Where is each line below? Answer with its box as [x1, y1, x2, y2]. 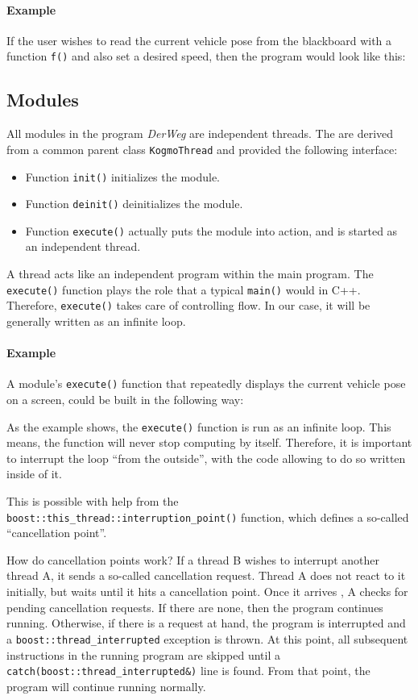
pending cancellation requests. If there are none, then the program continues [6, 598, 383, 615]
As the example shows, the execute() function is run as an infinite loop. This [6, 418, 391, 435]
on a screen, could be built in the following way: [6, 391, 244, 408]
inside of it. [6, 465, 62, 482]
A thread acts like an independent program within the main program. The [6, 265, 374, 282]
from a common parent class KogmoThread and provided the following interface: [6, 140, 398, 157]
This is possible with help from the [6, 493, 179, 510]
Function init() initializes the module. [25, 168, 221, 185]
